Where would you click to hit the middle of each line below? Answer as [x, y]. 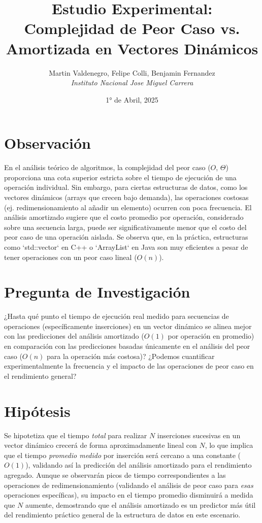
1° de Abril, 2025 [132, 99]
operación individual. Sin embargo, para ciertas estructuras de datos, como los [126, 187]
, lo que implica [229, 445]
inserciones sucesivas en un [199, 435]
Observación [47, 143]
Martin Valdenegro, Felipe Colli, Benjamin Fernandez [132, 72]
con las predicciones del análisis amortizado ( [74, 336]
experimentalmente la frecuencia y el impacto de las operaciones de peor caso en [129, 366]
